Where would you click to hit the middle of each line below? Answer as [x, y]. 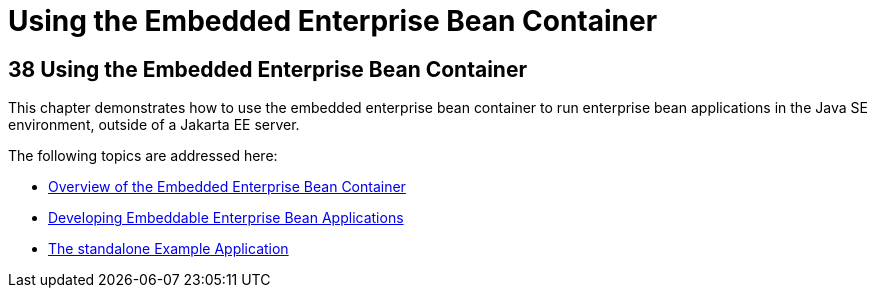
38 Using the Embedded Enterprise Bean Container [267, 69]
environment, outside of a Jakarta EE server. [154, 125]
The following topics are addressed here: [143, 156]
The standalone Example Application [168, 249]
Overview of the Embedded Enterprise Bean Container [227, 187]
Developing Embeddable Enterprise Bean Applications [226, 218]
